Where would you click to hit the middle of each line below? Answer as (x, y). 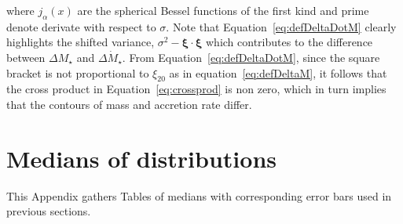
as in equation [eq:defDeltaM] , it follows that (278, 72)
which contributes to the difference (289, 42)
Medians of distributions (141, 158)
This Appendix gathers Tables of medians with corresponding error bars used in (199, 195)
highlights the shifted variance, (81, 42)
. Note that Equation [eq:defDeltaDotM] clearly (281, 26)
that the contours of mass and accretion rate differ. (129, 104)
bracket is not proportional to (78, 72)
